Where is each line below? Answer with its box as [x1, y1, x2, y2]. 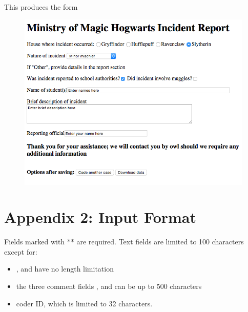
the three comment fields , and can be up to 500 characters [16, 281, 202, 292]
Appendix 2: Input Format [4, 206, 197, 227]
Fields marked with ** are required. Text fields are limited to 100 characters [4, 236, 244, 247]
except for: [4, 246, 37, 257]
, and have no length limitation [16, 263, 114, 274]
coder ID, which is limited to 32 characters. [16, 298, 153, 308]
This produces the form [4, 2, 78, 12]
